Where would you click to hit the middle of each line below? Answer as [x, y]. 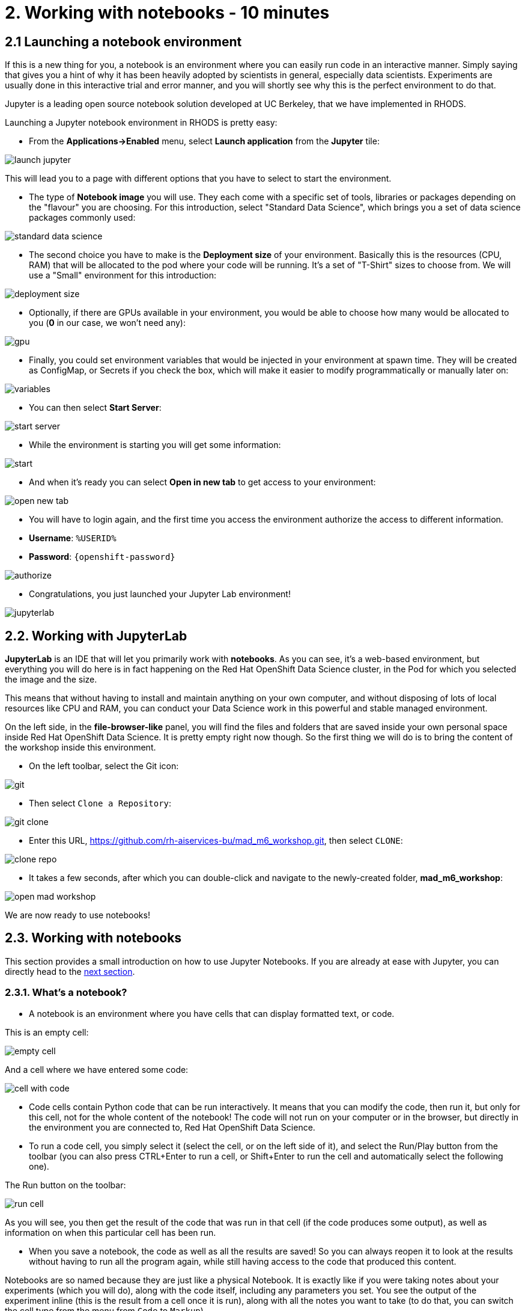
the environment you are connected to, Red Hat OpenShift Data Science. [172, 1127]
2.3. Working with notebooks [93, 938]
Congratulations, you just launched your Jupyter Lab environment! [160, 594]
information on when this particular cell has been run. [111, 1232]
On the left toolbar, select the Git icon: [104, 766]
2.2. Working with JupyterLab [96, 636]
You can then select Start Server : [95, 408]
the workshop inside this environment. [80, 748]
